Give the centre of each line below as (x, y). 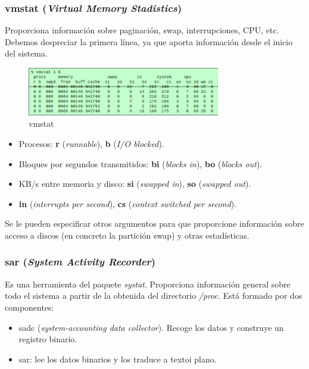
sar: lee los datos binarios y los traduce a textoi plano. (118, 359)
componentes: (29, 307)
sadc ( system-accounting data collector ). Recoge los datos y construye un (151, 327)
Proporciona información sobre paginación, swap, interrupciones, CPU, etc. (142, 30)
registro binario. (48, 339)
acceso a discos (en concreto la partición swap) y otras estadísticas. (127, 235)
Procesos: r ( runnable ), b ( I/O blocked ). (91, 143)
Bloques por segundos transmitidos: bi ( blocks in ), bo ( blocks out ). (141, 163)
